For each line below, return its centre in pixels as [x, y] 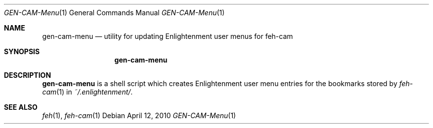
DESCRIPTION [28, 75]
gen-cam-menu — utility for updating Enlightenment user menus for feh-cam [168, 36]
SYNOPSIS [22, 51]
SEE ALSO [21, 107]
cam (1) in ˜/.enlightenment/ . [87, 92]
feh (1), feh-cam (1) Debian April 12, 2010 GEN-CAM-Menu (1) [139, 115]
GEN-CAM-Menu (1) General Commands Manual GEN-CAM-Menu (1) [114, 13]
